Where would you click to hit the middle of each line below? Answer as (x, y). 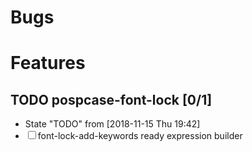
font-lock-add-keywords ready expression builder (140, 136)
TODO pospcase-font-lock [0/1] (111, 99)
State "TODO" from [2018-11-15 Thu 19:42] (112, 124)
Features (48, 63)
